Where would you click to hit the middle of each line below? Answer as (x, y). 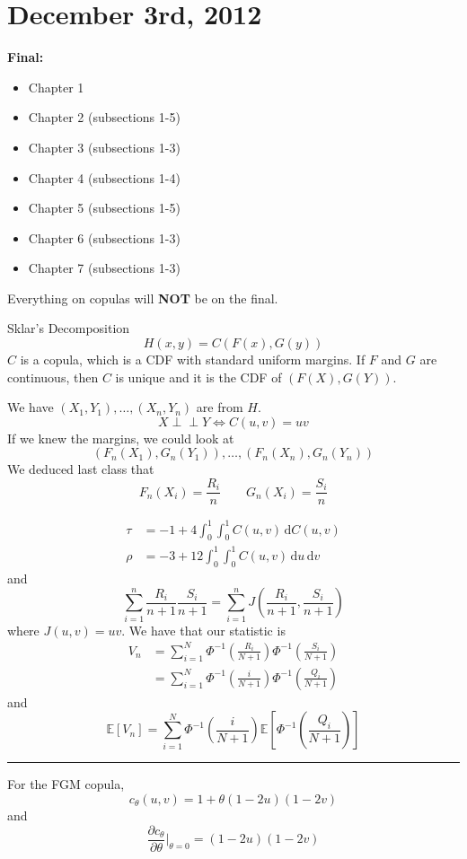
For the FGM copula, (66, 784)
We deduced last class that (81, 469)
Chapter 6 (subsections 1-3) (104, 237)
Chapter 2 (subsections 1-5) (104, 117)
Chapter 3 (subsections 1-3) (104, 147)
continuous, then (53, 377)
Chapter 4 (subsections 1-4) (104, 177)
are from (220, 407)
